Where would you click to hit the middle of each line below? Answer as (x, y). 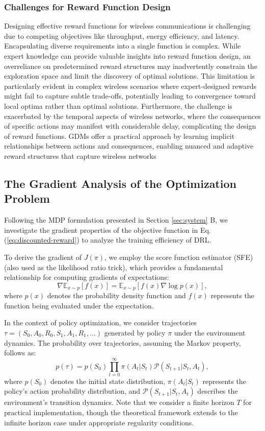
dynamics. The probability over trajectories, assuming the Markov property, (123, 342)
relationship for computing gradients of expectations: (87, 277)
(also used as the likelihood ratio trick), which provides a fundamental (114, 267)
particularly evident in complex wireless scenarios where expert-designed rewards (130, 86)
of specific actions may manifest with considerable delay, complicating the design (130, 126)
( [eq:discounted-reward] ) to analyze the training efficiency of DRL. (108, 240)
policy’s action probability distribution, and (72, 391)
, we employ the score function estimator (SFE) (179, 257)
